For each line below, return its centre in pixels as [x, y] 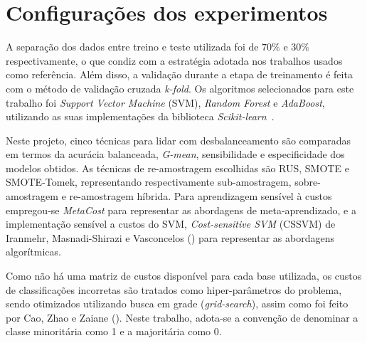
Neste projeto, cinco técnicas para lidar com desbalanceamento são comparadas [179, 140]
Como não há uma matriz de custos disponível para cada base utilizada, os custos [184, 276]
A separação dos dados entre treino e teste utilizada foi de [132, 47]
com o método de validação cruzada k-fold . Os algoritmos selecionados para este [180, 88]
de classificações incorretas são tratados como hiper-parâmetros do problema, [174, 289]
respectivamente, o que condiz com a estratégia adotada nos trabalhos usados [174, 60]
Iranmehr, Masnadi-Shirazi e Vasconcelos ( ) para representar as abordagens [170, 237]
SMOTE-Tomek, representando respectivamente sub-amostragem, [149, 182]
